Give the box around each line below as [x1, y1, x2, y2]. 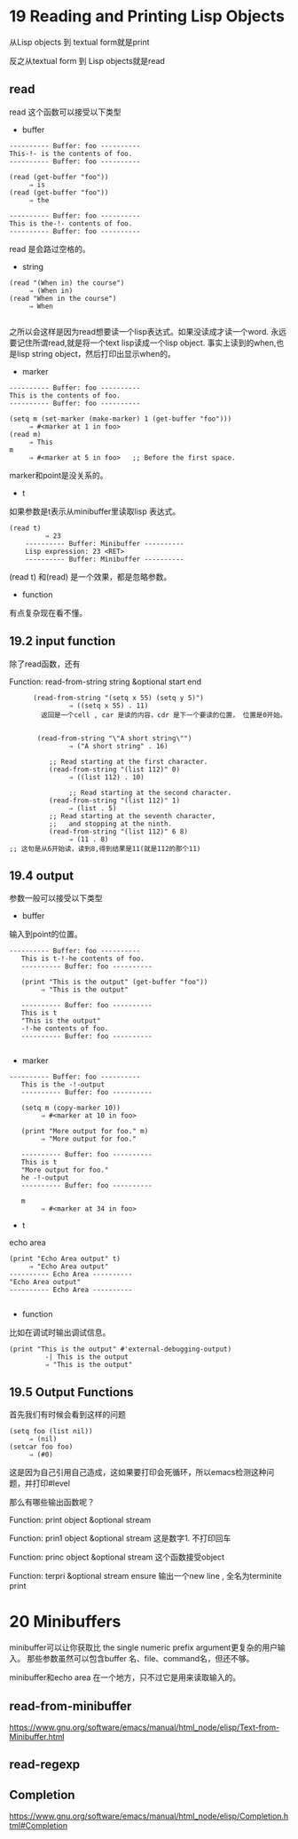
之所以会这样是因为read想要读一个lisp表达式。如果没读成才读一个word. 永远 [9, 326, 286, 336]
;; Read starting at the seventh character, [48, 811, 216, 820]
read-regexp [9, 1757, 81, 1772]
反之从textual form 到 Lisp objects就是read [9, 55, 166, 66]
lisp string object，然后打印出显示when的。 [16, 348, 176, 359]
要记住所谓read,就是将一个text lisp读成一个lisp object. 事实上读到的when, [9, 337, 277, 348]
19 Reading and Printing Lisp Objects [9, 6, 286, 27]
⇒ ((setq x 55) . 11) [68, 701, 149, 710]
